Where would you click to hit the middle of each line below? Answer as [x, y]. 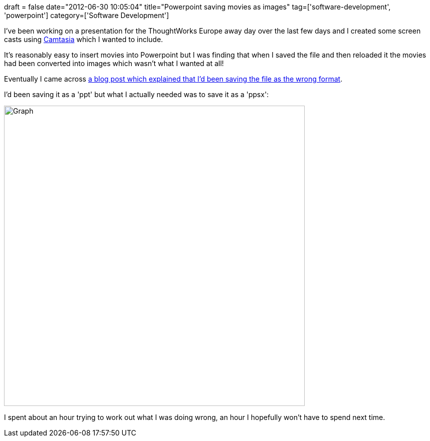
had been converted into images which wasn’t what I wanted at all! [114, 63]
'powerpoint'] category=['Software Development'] [87, 15]
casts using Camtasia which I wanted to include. [84, 39]
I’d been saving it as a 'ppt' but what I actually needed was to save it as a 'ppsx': [137, 94]
